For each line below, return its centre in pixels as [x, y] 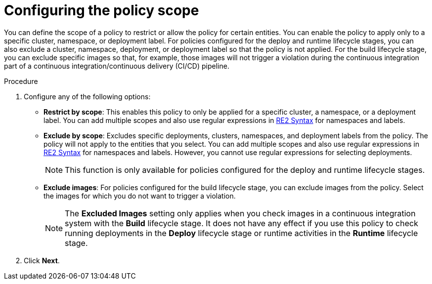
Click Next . [42, 260]
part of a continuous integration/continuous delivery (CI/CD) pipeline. [117, 66]
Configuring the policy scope [102, 10]
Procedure [21, 81]
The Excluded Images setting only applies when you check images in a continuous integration [240, 213]
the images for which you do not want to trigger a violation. [140, 196]
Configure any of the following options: [87, 96]
